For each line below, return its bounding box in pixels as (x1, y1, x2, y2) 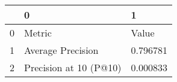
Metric (24, 26, 52, 40)
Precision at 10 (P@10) (24, 60, 122, 74)
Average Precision (24, 43, 99, 57)
